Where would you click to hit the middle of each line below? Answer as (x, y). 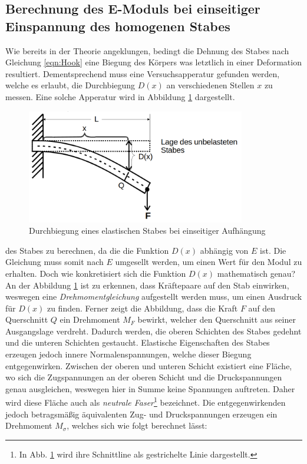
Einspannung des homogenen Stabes (118, 26)
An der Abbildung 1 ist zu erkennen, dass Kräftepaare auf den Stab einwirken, (147, 285)
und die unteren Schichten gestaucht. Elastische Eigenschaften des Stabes (138, 342)
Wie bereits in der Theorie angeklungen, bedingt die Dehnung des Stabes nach (147, 50)
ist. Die (273, 250)
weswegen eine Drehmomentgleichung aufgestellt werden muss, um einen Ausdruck (154, 296)
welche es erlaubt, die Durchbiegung (70, 85)
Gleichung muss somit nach (55, 262)
